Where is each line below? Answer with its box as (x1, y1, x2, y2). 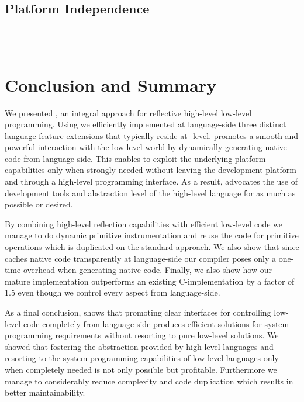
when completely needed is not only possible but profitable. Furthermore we (5, 363, 277, 375)
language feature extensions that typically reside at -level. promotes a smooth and (5, 129, 299, 141)
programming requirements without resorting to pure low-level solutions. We (5, 329, 279, 341)
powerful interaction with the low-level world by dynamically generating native (5, 141, 287, 153)
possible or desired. (5, 198, 73, 210)
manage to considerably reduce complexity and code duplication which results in (5, 375, 293, 387)
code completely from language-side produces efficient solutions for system (23, 317, 289, 330)
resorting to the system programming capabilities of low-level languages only (5, 352, 279, 364)
